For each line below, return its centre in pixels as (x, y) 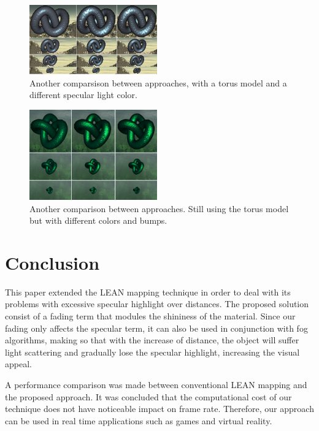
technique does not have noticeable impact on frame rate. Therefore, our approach (159, 409)
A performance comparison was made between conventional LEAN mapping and (156, 385)
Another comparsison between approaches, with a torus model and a (158, 82)
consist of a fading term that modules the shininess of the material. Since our (150, 316)
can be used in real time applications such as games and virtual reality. (139, 420)
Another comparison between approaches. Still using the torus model (159, 208)
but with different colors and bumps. (98, 220)
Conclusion (52, 262)
